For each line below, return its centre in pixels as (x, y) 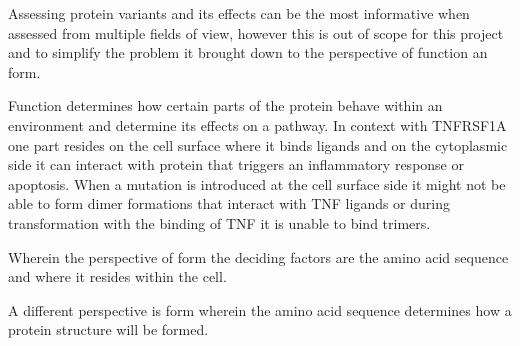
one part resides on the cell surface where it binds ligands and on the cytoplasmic (258, 144)
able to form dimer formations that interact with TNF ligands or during (229, 203)
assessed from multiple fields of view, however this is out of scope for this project (256, 32)
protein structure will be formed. (108, 329)
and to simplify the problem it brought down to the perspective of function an (248, 52)
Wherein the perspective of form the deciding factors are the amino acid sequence (258, 256)
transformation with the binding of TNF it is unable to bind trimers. (219, 222)
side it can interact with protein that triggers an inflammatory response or (236, 164)
